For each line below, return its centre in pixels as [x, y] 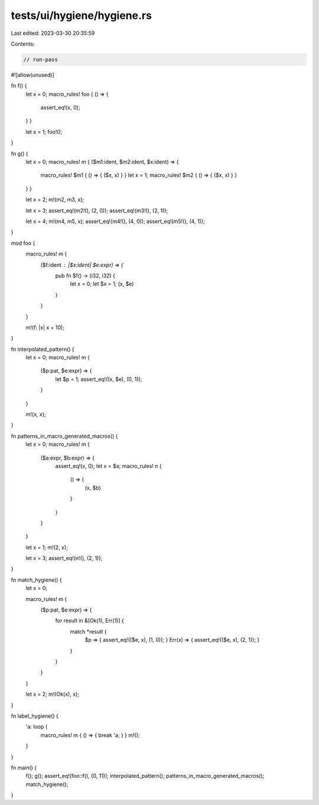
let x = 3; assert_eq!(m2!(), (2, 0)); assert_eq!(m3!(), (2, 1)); [97, 211]
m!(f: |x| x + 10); [45, 327]
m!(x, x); [36, 415]
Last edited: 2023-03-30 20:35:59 [53, 33]
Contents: [23, 44]
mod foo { [23, 243]
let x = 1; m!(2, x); [47, 547]
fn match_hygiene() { [36, 580]
